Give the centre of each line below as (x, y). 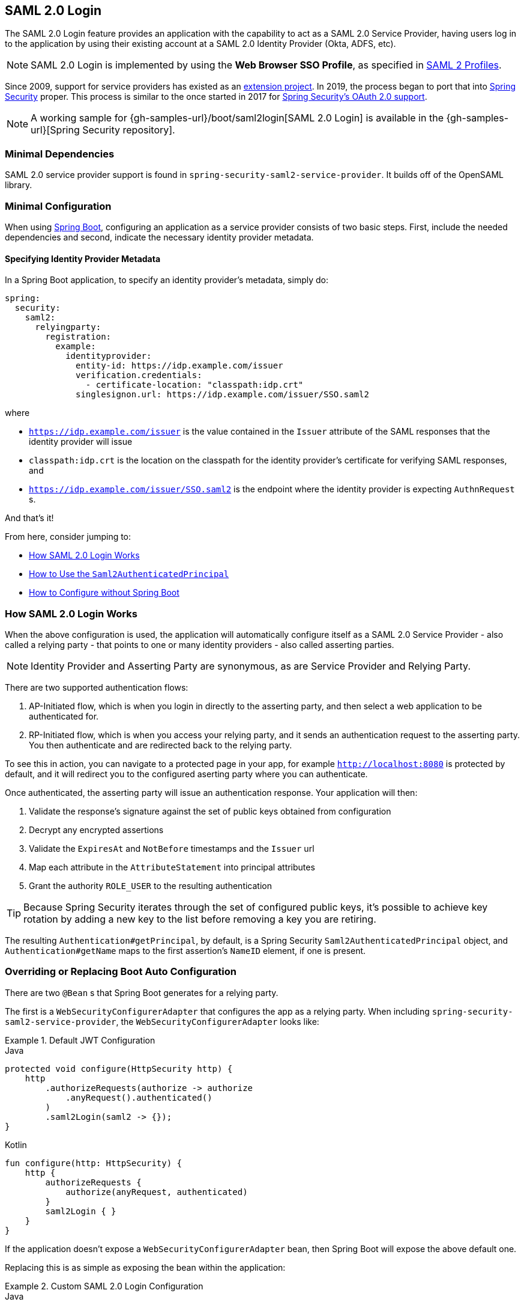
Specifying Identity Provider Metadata (83, 258)
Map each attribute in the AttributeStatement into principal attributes (172, 867)
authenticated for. (64, 716)
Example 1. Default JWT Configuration (80, 1040)
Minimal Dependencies (60, 154)
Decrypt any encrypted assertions (96, 830)
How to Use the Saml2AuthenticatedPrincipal (129, 574)
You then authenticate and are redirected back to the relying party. (161, 745)
